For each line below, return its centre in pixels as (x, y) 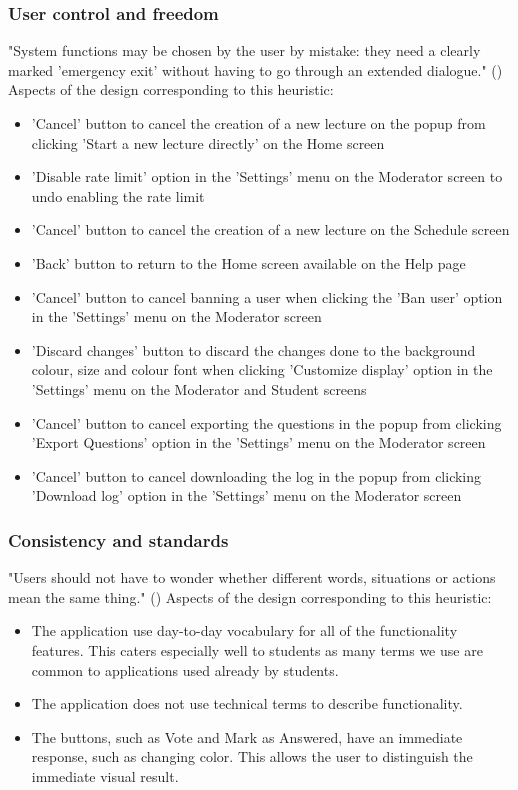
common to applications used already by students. (185, 669)
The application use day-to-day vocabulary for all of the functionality (244, 630)
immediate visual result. (105, 775)
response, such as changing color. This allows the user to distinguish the (252, 756)
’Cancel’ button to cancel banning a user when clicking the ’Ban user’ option (267, 296)
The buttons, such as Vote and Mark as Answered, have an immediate (247, 736)
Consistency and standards (118, 539)
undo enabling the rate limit (118, 195)
